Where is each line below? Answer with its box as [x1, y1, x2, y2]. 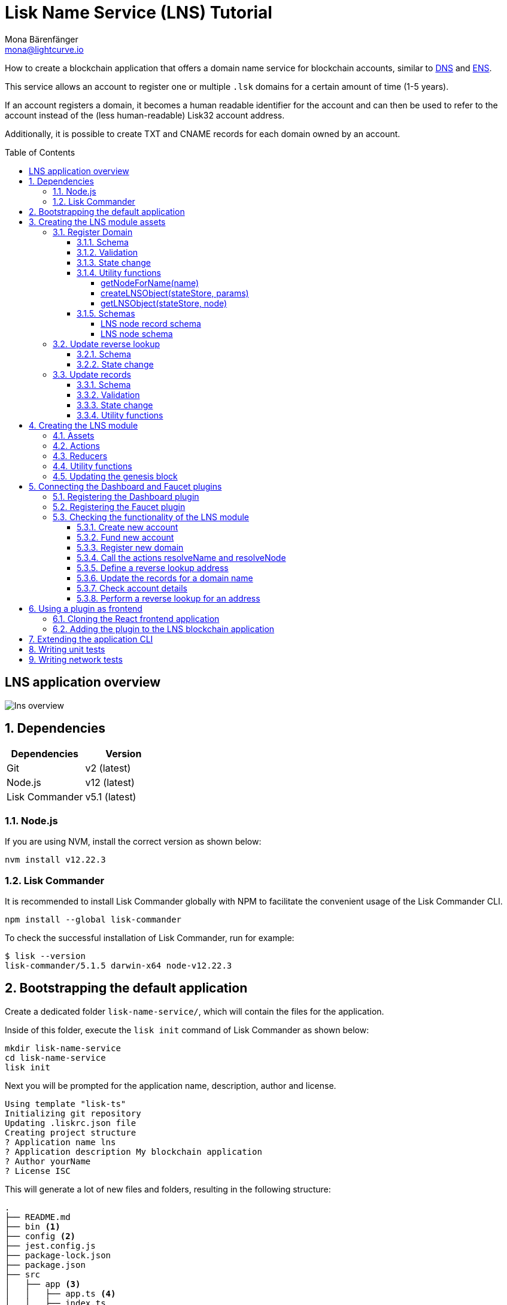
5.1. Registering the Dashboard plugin [53, 491, 199, 502]
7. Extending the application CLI [29, 633, 153, 644]
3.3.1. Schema [77, 379, 131, 390]
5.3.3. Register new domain [77, 542, 184, 553]
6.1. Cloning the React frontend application [53, 613, 220, 624]
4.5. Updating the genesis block [53, 471, 178, 481]
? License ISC [5, 1166, 71, 1176]
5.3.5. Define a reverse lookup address [77, 562, 229, 573]
